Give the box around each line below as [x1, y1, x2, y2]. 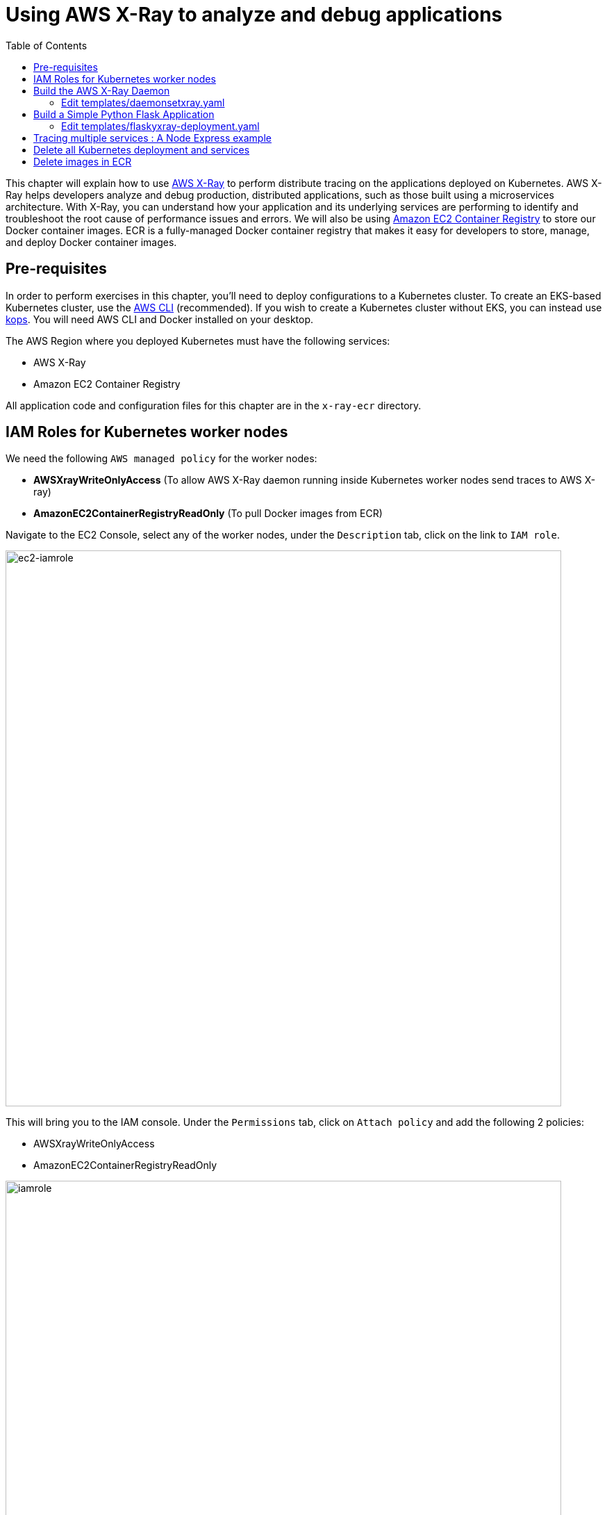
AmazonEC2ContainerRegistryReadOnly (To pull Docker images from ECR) [33, 507, 383, 520]
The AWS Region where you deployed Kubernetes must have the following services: [6, 334, 390, 347]
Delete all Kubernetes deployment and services [33, 143, 250, 156]
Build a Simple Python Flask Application [33, 108, 215, 120]
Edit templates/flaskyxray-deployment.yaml [61, 120, 260, 132]
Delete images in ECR [33, 155, 132, 167]
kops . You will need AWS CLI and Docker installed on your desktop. [6, 313, 314, 325]
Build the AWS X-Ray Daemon [33, 84, 170, 97]
